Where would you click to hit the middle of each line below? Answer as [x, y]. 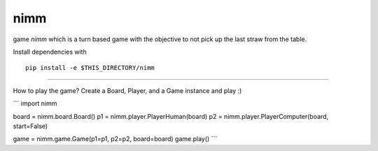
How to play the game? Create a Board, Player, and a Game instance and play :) [127, 90]
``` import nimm [35, 103]
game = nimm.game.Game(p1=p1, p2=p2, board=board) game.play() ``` [115, 139]
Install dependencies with [50, 52]
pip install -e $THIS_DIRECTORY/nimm [90, 68]
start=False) [30, 126]
